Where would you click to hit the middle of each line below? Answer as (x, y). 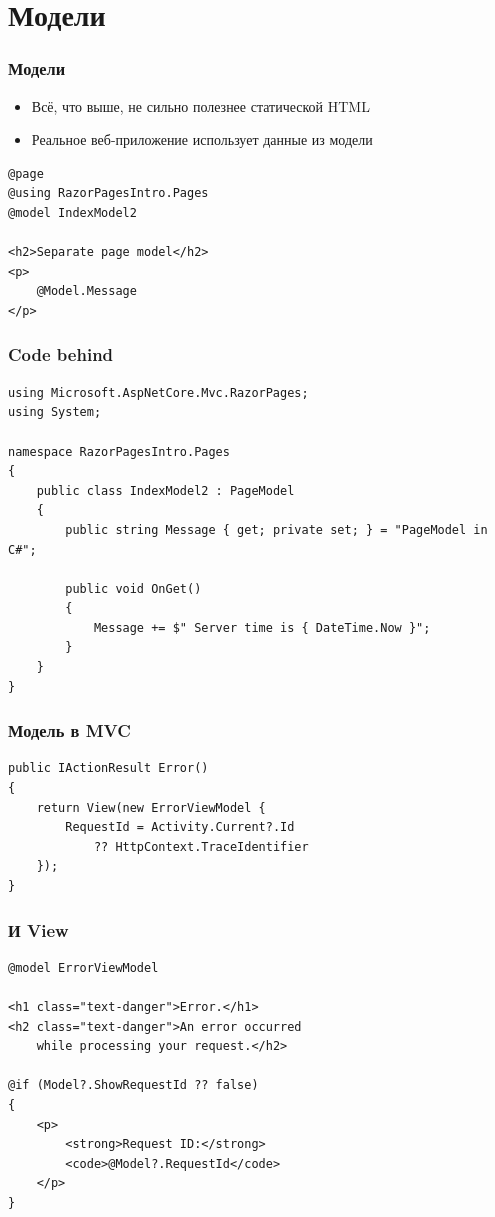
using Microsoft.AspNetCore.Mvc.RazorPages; (158, 392)
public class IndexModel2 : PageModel (165, 490)
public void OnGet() (133, 588)
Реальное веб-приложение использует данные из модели (202, 139)
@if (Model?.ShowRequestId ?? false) (133, 1085)
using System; (55, 412)
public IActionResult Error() (108, 768)
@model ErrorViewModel (83, 967)
